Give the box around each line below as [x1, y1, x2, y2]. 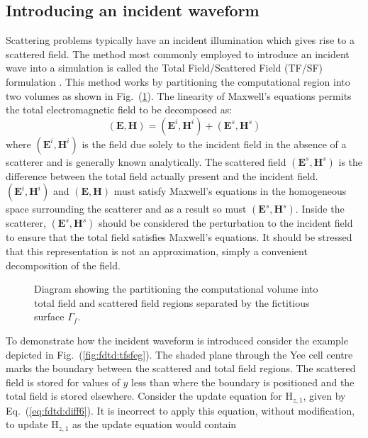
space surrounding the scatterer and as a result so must [6, 201, 247, 216]
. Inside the [295, 201, 345, 216]
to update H [6, 417, 59, 432]
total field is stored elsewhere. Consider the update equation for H [6, 388, 293, 403]
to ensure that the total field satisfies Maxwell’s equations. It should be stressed [6, 230, 352, 245]
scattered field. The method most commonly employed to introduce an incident [6, 46, 350, 61]
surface [34, 309, 65, 324]
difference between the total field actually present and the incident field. [6, 168, 318, 183]
